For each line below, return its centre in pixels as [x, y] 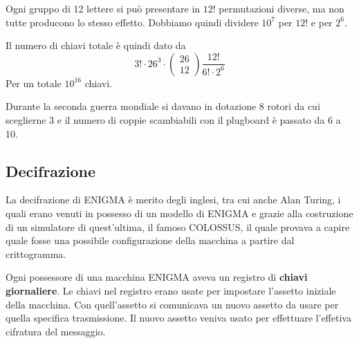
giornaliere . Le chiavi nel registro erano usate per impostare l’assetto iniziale [171, 290]
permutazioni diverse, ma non [282, 8]
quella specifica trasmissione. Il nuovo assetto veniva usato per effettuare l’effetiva [178, 318]
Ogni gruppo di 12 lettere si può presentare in [103, 8]
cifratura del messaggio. [56, 331]
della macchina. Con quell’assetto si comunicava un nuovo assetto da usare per [172, 304]
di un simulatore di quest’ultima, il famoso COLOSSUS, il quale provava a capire [178, 226]
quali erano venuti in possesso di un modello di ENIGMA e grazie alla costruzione [179, 213]
